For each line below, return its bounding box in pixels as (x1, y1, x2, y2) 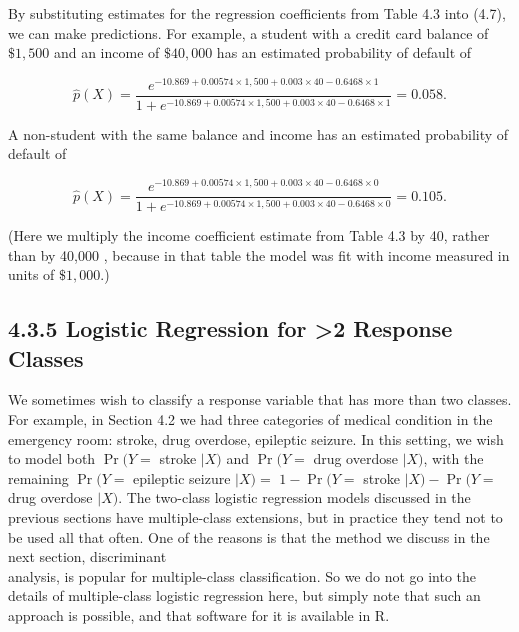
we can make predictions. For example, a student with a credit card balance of (8, 22, 489, 43)
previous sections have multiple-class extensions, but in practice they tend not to (8, 506, 503, 527)
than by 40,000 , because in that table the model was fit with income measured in (8, 244, 510, 265)
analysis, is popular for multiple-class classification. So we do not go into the (8, 565, 477, 586)
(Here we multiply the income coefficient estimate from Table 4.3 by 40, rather (8, 225, 490, 245)
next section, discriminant (8, 546, 167, 567)
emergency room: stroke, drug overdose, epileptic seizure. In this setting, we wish (8, 428, 504, 449)
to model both (8, 448, 96, 469)
